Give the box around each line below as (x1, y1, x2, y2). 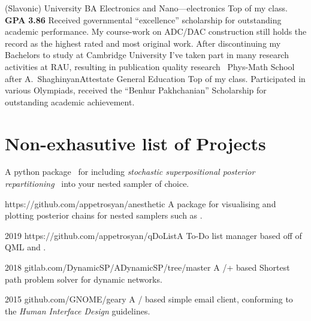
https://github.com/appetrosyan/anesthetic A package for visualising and (5, 197, 276, 210)
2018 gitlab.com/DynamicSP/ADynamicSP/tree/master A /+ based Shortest (5, 261, 290, 274)
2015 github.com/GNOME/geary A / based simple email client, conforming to (5, 293, 293, 305)
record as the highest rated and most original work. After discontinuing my (5, 37, 281, 49)
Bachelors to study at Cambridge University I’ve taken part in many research (5, 49, 289, 61)
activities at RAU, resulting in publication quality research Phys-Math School (5, 60, 295, 72)
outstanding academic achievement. (5, 95, 135, 108)
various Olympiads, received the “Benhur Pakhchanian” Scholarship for (5, 84, 267, 96)
